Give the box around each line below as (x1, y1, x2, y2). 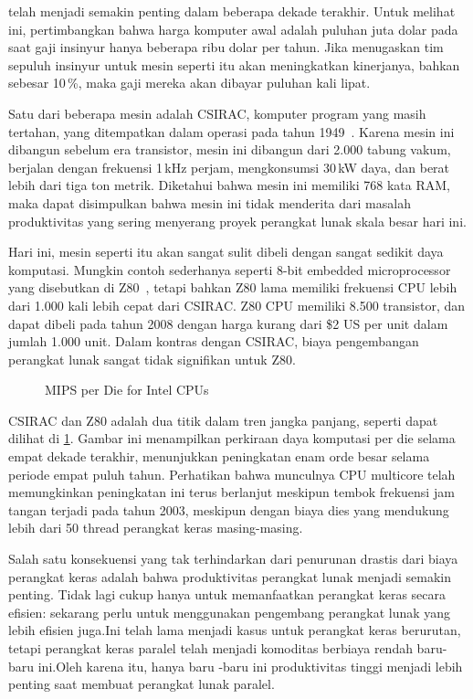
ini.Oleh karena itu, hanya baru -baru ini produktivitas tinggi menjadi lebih (37, 656, 463, 675)
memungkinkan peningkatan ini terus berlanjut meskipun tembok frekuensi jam (8, 482, 455, 502)
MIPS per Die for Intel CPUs (45, 380, 209, 399)
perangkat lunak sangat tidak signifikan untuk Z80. (8, 349, 296, 368)
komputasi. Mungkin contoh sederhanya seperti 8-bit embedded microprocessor (8, 259, 451, 279)
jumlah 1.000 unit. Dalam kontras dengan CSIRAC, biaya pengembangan (8, 332, 419, 351)
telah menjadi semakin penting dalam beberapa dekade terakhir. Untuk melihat (8, 2, 456, 20)
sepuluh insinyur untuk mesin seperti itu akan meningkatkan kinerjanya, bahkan (8, 55, 460, 74)
